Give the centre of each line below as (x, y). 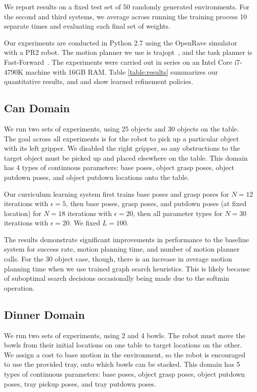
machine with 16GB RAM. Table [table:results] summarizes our (122, 71)
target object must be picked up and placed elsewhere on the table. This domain (126, 157)
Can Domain (37, 108)
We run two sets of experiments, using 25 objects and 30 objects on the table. (122, 128)
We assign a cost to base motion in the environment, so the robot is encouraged (125, 354)
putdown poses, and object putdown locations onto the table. (97, 177)
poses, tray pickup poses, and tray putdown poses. (80, 383)
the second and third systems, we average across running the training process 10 (126, 16)
